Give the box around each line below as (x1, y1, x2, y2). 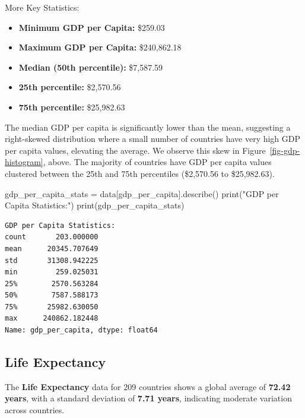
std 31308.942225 (5, 256, 99, 265)
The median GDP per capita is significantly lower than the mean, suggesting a (5, 121, 291, 133)
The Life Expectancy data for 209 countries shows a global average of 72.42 (5, 380, 291, 392)
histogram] (5, 156, 43, 168)
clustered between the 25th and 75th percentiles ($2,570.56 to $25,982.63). (5, 167, 275, 179)
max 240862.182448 (5, 314, 99, 323)
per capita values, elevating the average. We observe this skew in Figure (5, 144, 266, 156)
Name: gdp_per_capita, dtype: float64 (5, 326, 158, 335)
